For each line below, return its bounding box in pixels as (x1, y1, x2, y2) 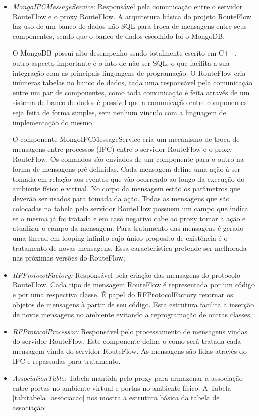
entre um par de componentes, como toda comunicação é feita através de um (12, 87, 250, 97)
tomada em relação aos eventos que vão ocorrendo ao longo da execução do (12, 173, 245, 184)
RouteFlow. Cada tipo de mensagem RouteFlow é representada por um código (12, 279, 255, 290)
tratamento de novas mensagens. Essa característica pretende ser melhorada (12, 242, 247, 253)
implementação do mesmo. (12, 117, 94, 127)
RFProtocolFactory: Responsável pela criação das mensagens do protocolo (12, 269, 240, 280)
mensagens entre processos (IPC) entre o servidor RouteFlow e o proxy (12, 143, 233, 154)
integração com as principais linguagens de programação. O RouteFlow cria (12, 67, 246, 78)
